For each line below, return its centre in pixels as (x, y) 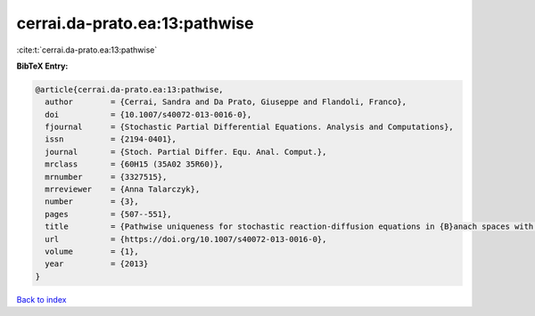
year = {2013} (97, 264)
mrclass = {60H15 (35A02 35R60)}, (134, 164)
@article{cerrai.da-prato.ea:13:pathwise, (129, 89)
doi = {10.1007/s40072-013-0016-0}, (148, 114)
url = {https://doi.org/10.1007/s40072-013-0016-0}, (186, 239)
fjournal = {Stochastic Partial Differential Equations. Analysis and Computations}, (249, 127)
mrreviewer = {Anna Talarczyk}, (123, 190)
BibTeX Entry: (42, 66)
